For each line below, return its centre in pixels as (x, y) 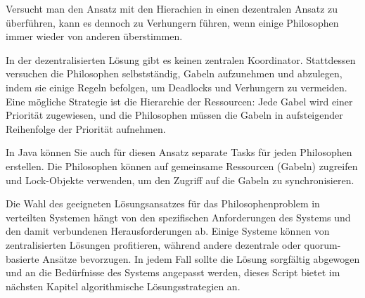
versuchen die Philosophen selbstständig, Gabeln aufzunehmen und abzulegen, (174, 73)
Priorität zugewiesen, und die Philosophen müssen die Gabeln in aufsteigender (174, 115)
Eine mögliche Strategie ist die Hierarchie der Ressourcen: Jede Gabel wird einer (179, 101)
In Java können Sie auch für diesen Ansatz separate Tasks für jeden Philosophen (179, 152)
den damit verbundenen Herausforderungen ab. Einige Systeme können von (168, 231)
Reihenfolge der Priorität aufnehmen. (86, 128)
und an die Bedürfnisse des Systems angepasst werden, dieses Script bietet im (173, 272)
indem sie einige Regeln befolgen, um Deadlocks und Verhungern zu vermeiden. (177, 87)
